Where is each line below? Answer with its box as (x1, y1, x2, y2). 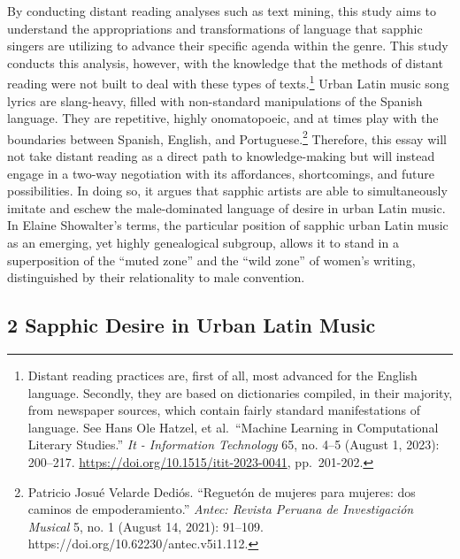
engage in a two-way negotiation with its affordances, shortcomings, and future (7, 164, 435, 182)
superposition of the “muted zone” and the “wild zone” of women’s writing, (7, 250, 416, 269)
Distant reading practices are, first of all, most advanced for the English (27, 366, 418, 385)
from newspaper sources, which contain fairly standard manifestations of (27, 401, 421, 419)
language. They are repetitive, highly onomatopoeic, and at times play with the (7, 109, 439, 127)
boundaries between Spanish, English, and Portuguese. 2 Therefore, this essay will (7, 126, 447, 148)
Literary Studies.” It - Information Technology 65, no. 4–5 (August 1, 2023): (27, 435, 440, 454)
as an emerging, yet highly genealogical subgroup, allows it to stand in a (7, 234, 399, 252)
